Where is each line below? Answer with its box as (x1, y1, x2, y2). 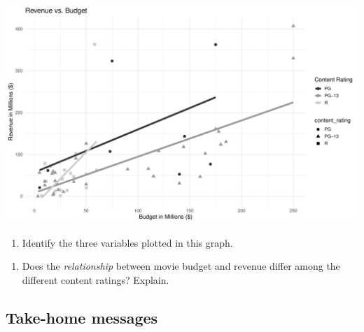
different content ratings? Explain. (22, 272, 169, 287)
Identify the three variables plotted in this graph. (22, 235, 233, 250)
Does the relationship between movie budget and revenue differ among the (22, 259, 340, 273)
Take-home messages (6, 306, 158, 328)
